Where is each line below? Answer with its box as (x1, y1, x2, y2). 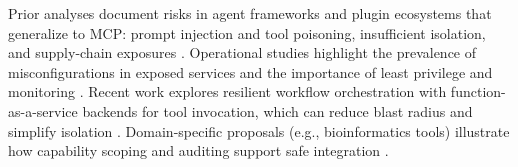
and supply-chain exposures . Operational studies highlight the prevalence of (8, 42, 477, 63)
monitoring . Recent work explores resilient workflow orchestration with (8, 81, 447, 102)
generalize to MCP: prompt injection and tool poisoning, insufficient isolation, (8, 22, 486, 43)
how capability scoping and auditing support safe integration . (8, 140, 389, 161)
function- (450, 81, 506, 102)
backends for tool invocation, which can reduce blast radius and (82, 100, 473, 121)
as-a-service (8, 100, 78, 121)
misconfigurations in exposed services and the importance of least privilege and (8, 61, 493, 82)
